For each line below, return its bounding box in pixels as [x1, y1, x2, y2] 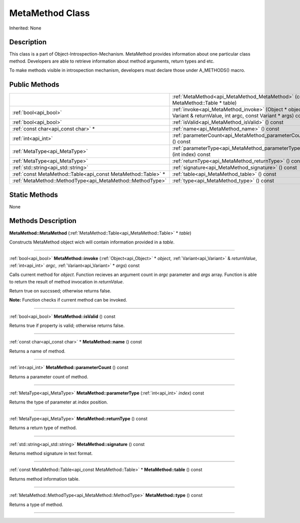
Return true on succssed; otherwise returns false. [9, 287, 111, 293]
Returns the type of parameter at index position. [9, 399, 108, 405]
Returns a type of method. [9, 501, 63, 507]
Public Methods [9, 80, 59, 89]
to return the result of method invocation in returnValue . [9, 278, 124, 284]
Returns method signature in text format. [9, 450, 93, 456]
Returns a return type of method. [9, 425, 77, 431]
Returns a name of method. [9, 348, 66, 354]
